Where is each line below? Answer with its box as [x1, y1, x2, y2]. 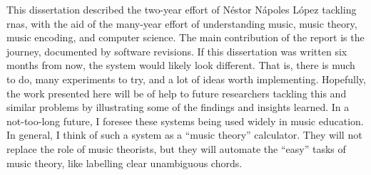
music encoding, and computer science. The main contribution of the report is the [6, 30, 365, 45]
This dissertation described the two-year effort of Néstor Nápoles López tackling [6, 2, 357, 16]
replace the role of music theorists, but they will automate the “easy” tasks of [6, 141, 346, 156]
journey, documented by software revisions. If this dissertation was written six [6, 43, 347, 58]
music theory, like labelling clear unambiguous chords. [6, 155, 243, 170]
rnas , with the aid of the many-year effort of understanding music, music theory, [6, 16, 357, 31]
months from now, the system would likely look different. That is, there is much [6, 58, 355, 73]
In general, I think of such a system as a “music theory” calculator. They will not [6, 127, 362, 142]
